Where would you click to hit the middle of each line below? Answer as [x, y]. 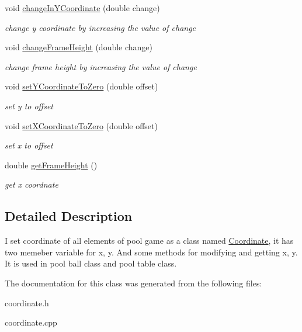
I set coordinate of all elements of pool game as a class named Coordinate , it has [149, 241]
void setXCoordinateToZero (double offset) [81, 125]
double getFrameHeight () [51, 165]
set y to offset [29, 106]
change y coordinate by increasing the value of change [100, 27]
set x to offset [29, 145]
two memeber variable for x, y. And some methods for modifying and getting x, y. [151, 252]
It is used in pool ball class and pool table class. [91, 263]
